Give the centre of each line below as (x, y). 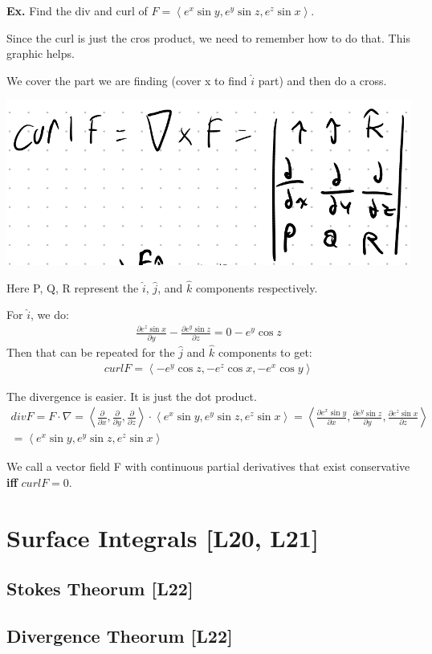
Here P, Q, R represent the (73, 287)
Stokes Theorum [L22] (100, 589)
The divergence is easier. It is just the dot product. (132, 396)
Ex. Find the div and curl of (77, 10)
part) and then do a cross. (322, 80)
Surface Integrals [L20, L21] (163, 537)
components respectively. (257, 287)
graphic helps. (41, 53)
